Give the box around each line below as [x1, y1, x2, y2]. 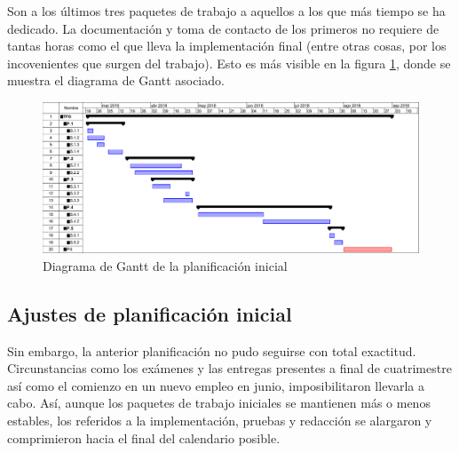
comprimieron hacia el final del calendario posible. [7, 428, 281, 447]
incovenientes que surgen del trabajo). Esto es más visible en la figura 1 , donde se [7, 53, 451, 72]
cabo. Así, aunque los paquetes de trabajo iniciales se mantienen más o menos [7, 393, 431, 412]
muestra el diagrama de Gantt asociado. [7, 71, 225, 90]
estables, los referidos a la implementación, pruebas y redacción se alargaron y [7, 410, 432, 429]
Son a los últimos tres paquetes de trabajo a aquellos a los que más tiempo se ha [7, 2, 446, 20]
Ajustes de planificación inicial [7, 299, 292, 327]
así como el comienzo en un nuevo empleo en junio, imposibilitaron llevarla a [7, 376, 424, 394]
